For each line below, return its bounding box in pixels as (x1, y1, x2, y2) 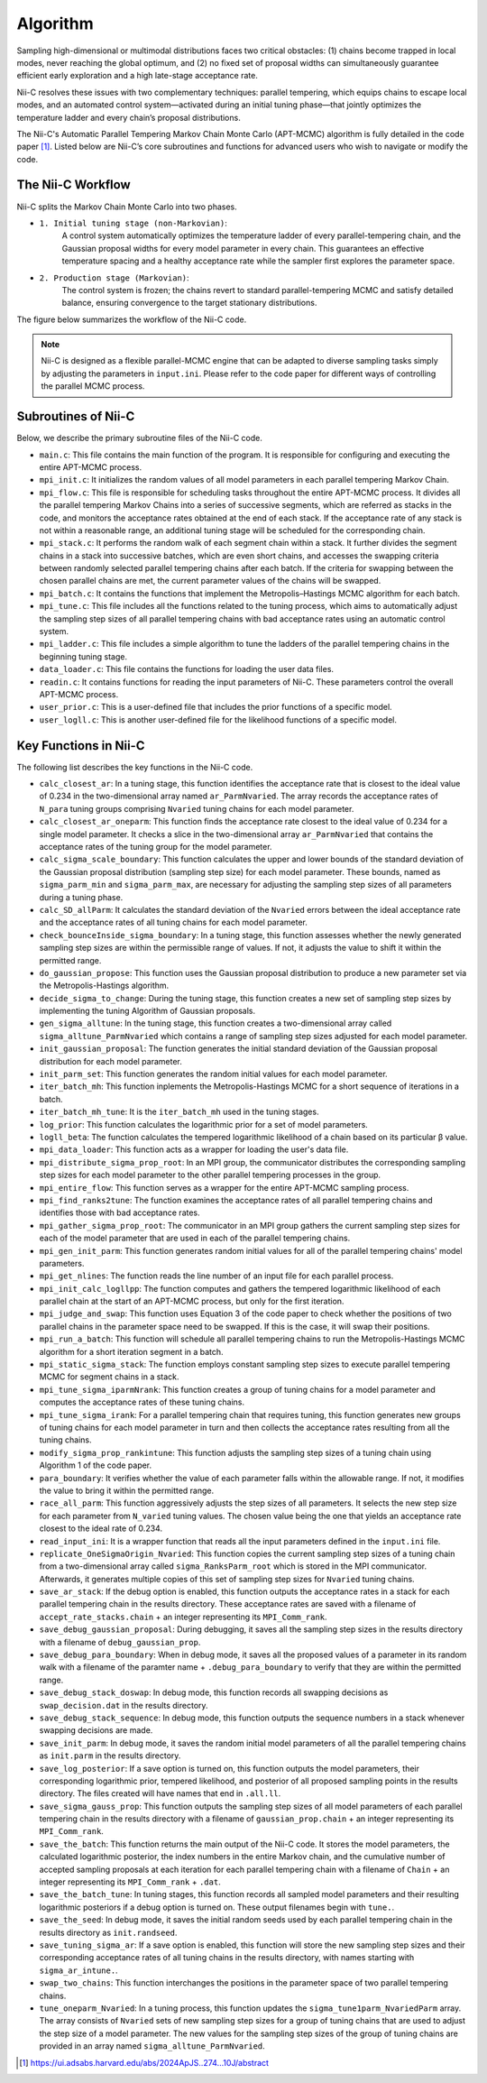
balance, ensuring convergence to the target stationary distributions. (61, 298, 317, 309)
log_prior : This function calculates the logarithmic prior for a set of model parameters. (39, 1119, 369, 1129)
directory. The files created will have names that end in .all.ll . (39, 1788, 281, 1799)
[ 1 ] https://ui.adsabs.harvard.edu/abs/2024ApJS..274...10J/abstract (19, 2057, 270, 2068)
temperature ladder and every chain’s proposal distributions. (16, 112, 241, 123)
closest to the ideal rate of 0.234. (39, 1523, 162, 1534)
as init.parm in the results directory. (39, 1750, 181, 1761)
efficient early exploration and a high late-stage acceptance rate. (16, 70, 259, 81)
